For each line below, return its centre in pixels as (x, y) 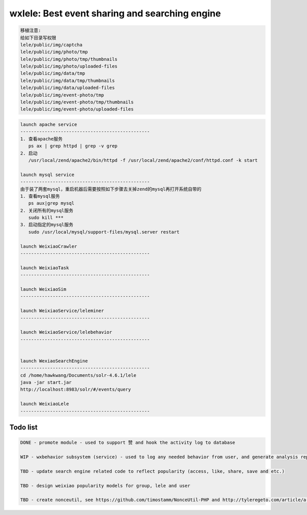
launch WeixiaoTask (45, 268)
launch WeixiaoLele (45, 404)
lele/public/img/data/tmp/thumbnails (68, 80)
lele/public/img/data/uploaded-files (68, 88)
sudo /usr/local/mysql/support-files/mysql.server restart (104, 232)
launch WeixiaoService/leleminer (62, 311)
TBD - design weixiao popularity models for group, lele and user (105, 486)
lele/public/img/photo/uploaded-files (69, 66)
